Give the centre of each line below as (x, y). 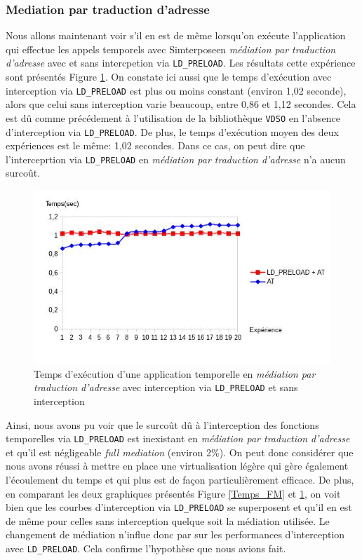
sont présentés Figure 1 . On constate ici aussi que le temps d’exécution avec (169, 77)
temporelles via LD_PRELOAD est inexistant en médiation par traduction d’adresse (178, 438)
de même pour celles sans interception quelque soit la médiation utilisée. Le (168, 520)
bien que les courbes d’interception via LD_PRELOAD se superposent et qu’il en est (179, 507)
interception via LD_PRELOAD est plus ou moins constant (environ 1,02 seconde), (176, 90)
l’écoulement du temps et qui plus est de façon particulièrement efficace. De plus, (180, 480)
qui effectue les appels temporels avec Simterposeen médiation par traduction (171, 49)
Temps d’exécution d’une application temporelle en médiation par (175, 373)
